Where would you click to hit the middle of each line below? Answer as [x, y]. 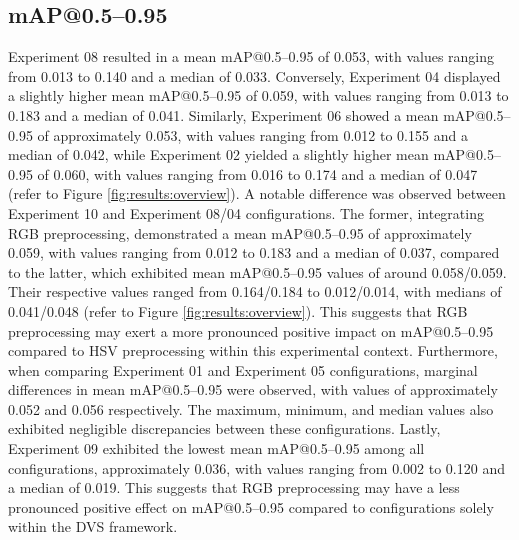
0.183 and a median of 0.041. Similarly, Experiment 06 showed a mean [223, 114]
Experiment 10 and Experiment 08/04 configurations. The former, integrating [246, 212]
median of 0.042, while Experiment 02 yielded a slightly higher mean [218, 154]
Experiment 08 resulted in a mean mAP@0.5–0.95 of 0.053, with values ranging [251, 56]
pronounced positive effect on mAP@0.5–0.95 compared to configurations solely [251, 506]
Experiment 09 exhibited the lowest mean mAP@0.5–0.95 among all [216, 448]
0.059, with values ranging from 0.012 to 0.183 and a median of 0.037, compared [254, 252]
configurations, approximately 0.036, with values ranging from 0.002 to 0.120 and [256, 467]
